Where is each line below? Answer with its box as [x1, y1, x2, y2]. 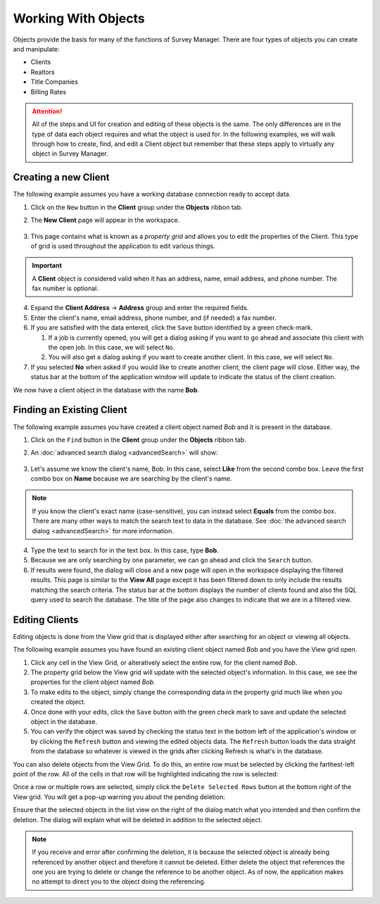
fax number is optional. [32, 284, 99, 292]
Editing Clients [13, 614, 79, 626]
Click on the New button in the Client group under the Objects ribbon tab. [30, 203, 243, 211]
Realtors [30, 68, 56, 76]
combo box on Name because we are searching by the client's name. [30, 474, 232, 483]
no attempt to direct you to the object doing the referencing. [32, 877, 206, 886]
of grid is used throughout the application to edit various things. [30, 242, 215, 250]
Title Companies [30, 78, 79, 86]
